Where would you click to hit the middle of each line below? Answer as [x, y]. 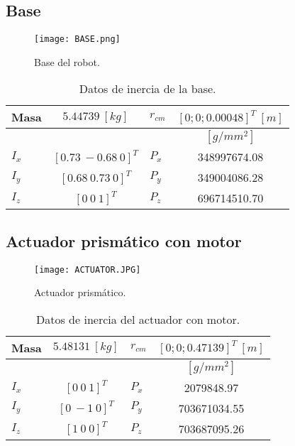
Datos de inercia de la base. [147, 89]
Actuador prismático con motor [124, 240]
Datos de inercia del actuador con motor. [138, 319]
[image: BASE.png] [77, 39]
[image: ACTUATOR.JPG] [88, 270]
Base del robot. [67, 61]
